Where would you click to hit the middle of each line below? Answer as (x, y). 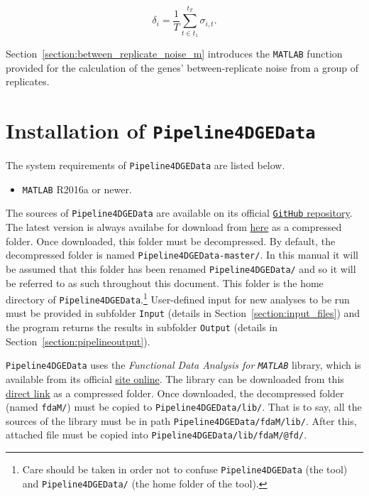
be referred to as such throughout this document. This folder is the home (165, 282)
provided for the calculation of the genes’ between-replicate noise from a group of (182, 67)
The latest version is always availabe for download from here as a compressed (174, 227)
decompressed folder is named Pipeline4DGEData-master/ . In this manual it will (182, 255)
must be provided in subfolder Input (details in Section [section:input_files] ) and (183, 313)
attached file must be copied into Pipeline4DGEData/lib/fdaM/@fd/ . (156, 435)
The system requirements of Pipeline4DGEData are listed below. (145, 165)
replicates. (28, 81)
